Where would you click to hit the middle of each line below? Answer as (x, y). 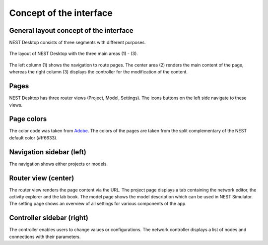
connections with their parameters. (45, 237)
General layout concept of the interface (71, 31)
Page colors (28, 119)
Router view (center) (42, 178)
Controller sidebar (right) (49, 218)
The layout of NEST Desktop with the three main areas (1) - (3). (74, 54)
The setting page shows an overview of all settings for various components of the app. (98, 204)
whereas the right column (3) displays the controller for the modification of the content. (99, 72)
